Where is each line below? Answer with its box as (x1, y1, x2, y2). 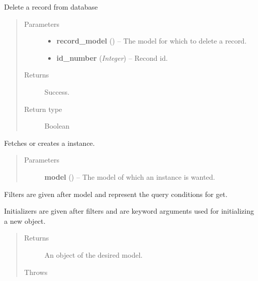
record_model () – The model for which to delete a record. (56, 35, 247, 46)
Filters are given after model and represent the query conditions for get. (4, 188, 228, 199)
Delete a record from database (4, 2, 98, 12)
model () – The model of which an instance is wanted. (44, 171, 215, 182)
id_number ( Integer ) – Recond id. (56, 52, 168, 63)
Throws (24, 266, 48, 277)
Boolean (44, 121, 69, 131)
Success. (44, 86, 69, 97)
